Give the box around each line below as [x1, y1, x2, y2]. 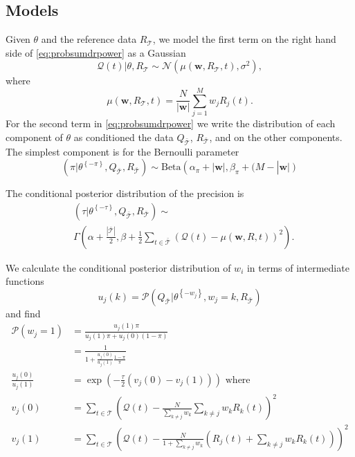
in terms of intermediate [246, 260, 349, 274]
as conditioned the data [73, 129, 174, 144]
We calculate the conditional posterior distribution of [6, 260, 231, 274]
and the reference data [41, 32, 137, 46]
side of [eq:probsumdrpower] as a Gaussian [6, 45, 186, 59]
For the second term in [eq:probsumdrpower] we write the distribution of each [6, 116, 336, 131]
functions [6, 274, 44, 288]
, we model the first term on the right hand [152, 32, 336, 46]
